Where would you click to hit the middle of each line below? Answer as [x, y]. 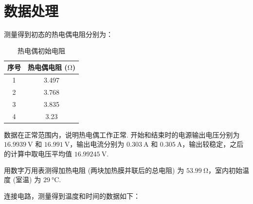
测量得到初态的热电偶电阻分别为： [58, 34]
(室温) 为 [27, 179]
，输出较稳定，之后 [213, 144]
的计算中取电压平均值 [38, 153]
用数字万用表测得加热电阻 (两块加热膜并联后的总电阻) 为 [94, 170]
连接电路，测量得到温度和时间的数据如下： [72, 195]
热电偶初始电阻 [41, 50]
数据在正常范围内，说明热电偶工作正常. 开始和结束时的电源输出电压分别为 [122, 134]
